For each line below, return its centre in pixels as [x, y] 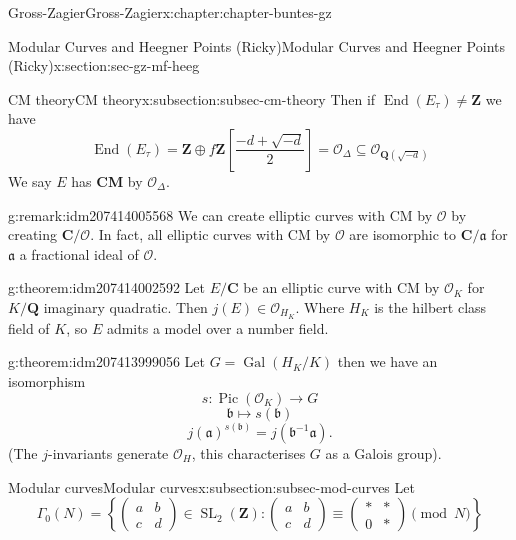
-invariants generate [108, 453]
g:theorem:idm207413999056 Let [107, 361]
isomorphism [47, 380]
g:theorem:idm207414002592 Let [107, 287]
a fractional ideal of [79, 253]
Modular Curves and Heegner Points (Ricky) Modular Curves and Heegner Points [256, 45]
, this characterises [248, 453]
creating [33, 234]
